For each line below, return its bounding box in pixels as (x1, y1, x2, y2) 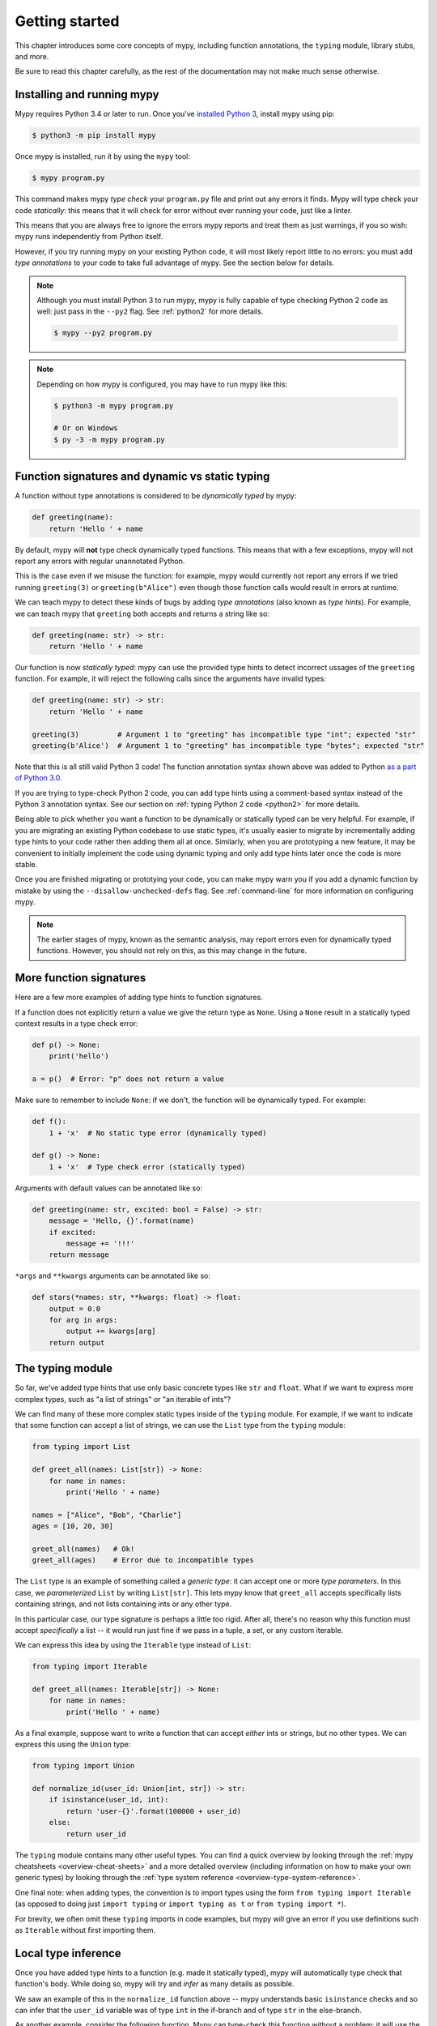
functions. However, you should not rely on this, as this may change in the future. (36, 946, 308, 955)
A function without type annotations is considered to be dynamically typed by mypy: (15, 491, 297, 501)
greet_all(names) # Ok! (32, 1544, 135, 1554)
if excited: (49, 1228, 97, 1237)
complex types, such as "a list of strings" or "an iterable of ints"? (15, 1394, 231, 1404)
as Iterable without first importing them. (15, 1925, 156, 1934)
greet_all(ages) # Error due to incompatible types (32, 1556, 254, 1565)
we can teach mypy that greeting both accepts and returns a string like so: (15, 609, 270, 618)
